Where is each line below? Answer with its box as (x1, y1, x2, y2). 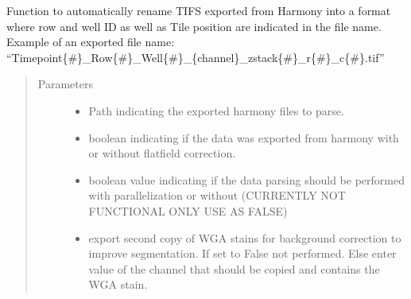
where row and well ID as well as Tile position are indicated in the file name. (6, 17, 382, 34)
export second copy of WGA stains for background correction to (88, 229, 401, 246)
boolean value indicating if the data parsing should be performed (88, 171, 405, 188)
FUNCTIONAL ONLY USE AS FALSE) (88, 202, 288, 219)
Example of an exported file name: (6, 33, 175, 50)
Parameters (37, 76, 93, 92)
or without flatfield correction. (88, 145, 236, 161)
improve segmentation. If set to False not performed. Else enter (88, 245, 397, 262)
